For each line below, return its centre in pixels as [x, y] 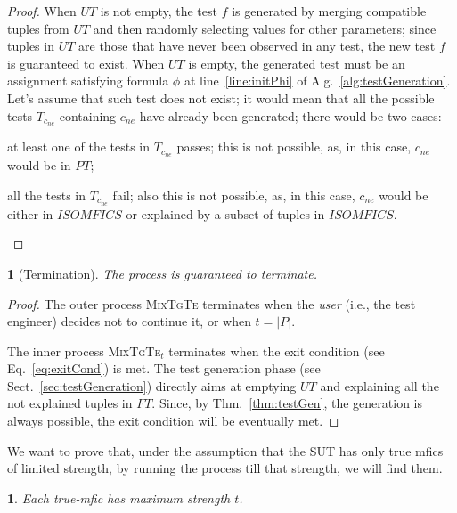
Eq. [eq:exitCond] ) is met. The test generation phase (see [164, 368]
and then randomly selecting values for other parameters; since [265, 28]
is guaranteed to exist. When [86, 63]
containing [88, 115]
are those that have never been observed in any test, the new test [257, 46]
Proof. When [42, 11]
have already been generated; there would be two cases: [290, 115]
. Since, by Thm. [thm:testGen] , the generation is [287, 403]
